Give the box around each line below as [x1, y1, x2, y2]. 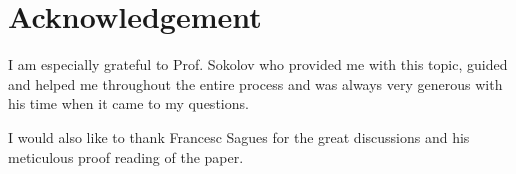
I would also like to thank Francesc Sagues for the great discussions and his [8, 126, 470, 147]
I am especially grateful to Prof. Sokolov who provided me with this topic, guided [8, 54, 508, 75]
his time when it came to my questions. [8, 93, 249, 114]
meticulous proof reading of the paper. [8, 146, 244, 167]
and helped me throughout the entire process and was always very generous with [8, 73, 503, 94]
